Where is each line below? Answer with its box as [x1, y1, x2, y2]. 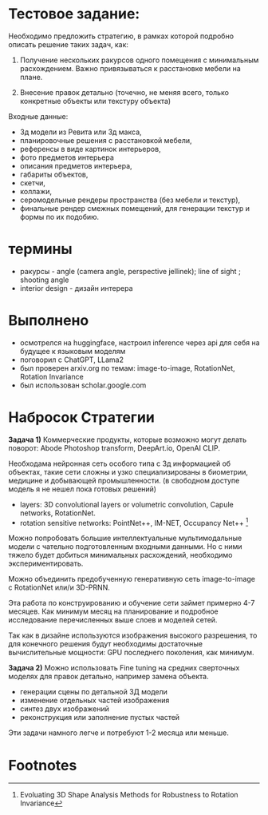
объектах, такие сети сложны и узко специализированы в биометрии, [8, 467, 249, 476]
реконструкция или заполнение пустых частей [19, 713, 180, 722]
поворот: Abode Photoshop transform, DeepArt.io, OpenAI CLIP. [8, 443, 221, 452]
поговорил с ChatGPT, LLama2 [19, 355, 124, 364]
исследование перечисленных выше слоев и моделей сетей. [8, 615, 218, 625]
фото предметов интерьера [19, 153, 114, 162]
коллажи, [19, 186, 53, 196]
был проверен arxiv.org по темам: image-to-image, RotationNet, [19, 363, 235, 372]
